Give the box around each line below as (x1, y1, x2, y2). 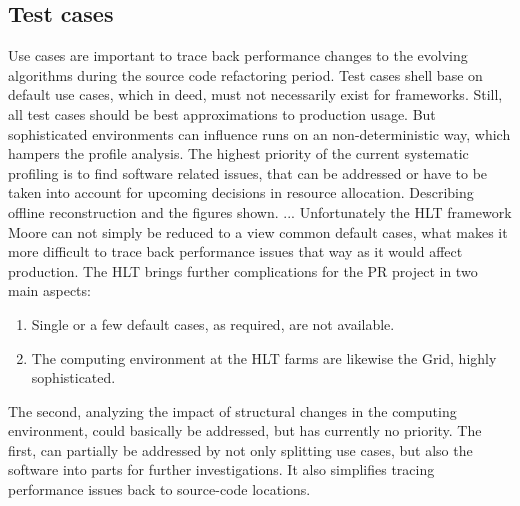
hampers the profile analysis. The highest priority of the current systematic (8, 143, 469, 164)
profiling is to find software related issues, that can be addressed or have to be (8, 162, 488, 183)
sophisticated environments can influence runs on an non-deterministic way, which (8, 123, 511, 144)
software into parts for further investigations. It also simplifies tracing (8, 459, 435, 480)
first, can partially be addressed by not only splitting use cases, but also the (8, 439, 473, 460)
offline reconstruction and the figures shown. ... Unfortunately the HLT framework (8, 201, 512, 222)
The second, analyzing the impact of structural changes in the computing (8, 400, 457, 421)
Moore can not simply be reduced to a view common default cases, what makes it (8, 221, 508, 242)
